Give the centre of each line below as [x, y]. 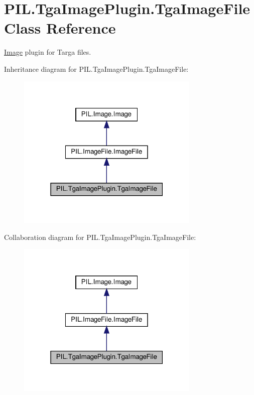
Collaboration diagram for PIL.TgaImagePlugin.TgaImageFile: [100, 237]
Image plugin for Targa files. [48, 52]
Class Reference [60, 28]
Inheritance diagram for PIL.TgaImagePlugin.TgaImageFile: [96, 69]
